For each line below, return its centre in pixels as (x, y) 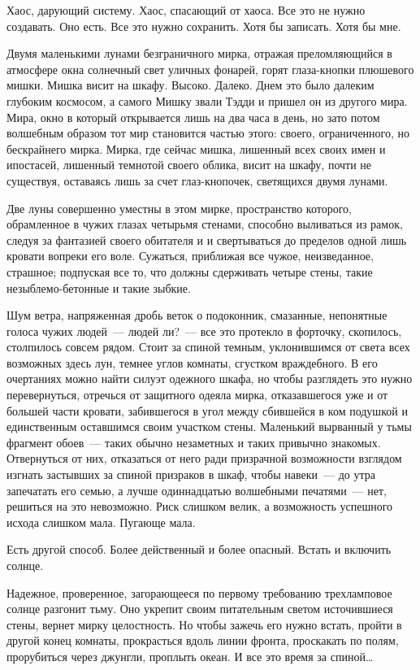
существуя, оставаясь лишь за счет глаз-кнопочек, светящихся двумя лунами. (197, 180)
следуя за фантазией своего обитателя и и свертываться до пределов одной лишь (207, 239)
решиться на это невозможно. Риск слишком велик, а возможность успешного (200, 506)
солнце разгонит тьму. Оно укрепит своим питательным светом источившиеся (200, 609)
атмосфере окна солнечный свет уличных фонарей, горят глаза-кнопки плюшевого (210, 69)
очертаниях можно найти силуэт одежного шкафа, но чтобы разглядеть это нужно (210, 379)
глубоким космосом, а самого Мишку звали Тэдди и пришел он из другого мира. (207, 100)
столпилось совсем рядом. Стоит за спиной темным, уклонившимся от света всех (208, 347)
